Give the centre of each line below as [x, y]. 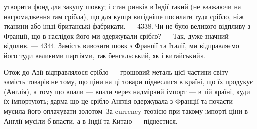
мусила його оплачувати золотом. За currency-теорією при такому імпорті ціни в [126, 110]
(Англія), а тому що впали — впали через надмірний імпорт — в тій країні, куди [127, 91]
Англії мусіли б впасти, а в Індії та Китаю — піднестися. [91, 120]
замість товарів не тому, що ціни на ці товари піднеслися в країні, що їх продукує [128, 82]
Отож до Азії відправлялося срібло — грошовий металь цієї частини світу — [121, 72]
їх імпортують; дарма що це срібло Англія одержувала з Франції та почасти [119, 101]
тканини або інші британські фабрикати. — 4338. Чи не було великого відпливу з [127, 26]
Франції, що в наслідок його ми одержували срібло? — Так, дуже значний [116, 35]
